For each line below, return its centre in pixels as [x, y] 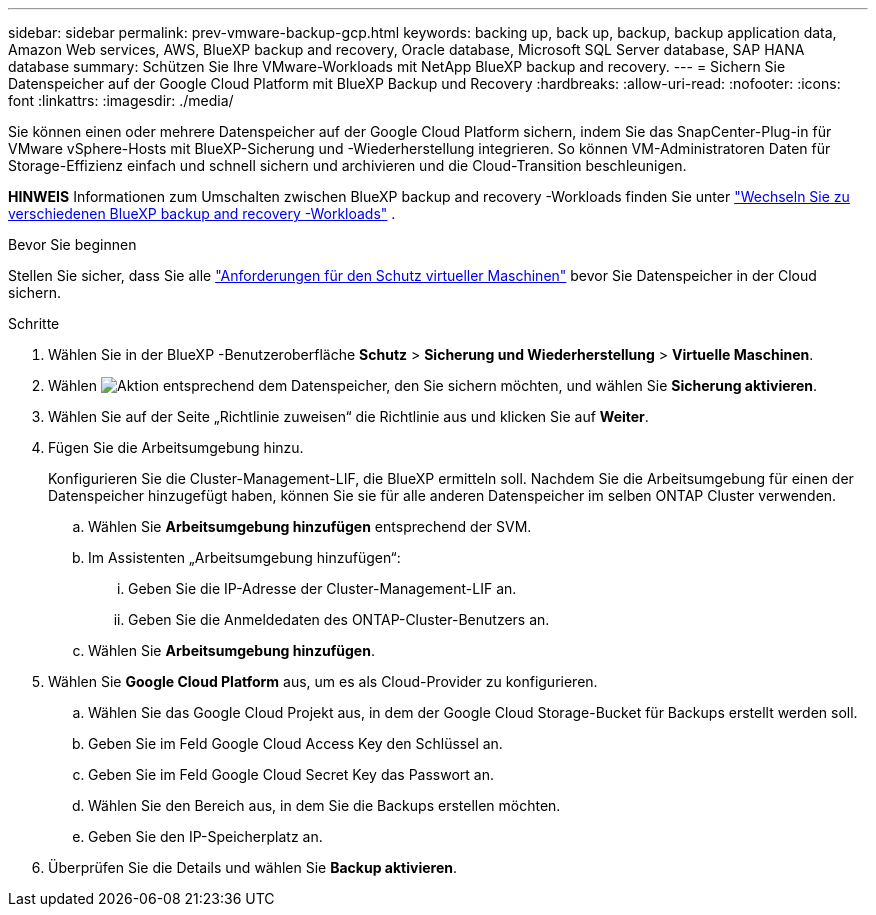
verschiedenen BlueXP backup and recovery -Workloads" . [202, 213]
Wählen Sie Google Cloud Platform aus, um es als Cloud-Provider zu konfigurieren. [323, 681]
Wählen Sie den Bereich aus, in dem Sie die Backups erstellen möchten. [324, 805]
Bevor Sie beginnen [72, 244]
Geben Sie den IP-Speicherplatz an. [205, 836]
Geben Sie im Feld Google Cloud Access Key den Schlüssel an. [295, 743]
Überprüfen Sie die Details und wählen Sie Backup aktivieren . [252, 867]
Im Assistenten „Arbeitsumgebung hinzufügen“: [244, 557]
